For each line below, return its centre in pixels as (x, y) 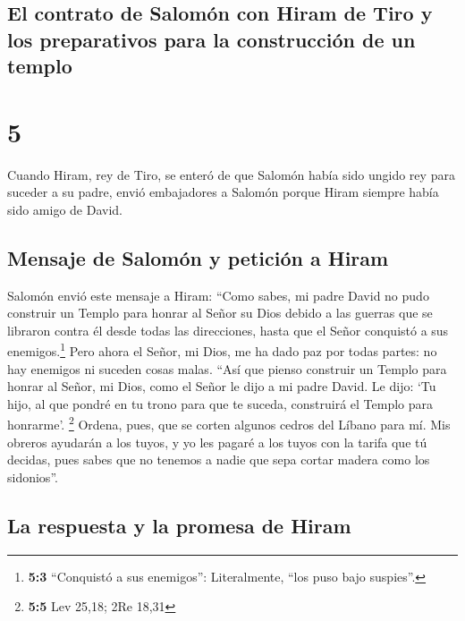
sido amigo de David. (65, 209)
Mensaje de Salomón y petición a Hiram (198, 257)
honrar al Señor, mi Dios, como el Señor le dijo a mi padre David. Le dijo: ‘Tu (222, 386)
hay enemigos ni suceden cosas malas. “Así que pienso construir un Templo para (227, 368)
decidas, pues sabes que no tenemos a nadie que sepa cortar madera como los (219, 459)
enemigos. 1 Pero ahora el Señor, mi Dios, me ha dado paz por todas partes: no (222, 350)
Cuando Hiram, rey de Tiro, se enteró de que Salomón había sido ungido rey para (231, 174)
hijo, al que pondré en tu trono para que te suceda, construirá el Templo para (220, 403)
